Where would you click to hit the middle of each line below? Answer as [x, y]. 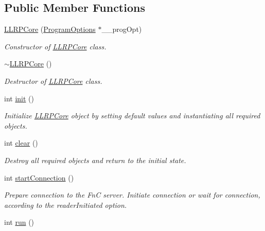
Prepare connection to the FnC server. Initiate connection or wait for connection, [132, 195]
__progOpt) [122, 29]
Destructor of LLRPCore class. [53, 81]
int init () [19, 98]
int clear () [21, 143]
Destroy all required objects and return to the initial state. [95, 160]
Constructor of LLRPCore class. [55, 46]
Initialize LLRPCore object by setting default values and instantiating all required [132, 115]
